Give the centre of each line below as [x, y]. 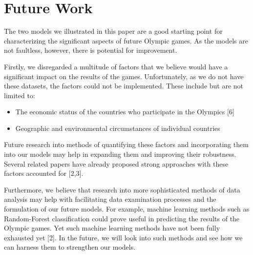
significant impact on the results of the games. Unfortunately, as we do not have [124, 76]
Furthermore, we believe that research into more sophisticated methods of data [122, 189]
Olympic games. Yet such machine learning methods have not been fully [112, 228]
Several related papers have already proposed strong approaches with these [116, 163]
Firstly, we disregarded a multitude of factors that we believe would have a [116, 66]
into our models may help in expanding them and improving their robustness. [120, 154]
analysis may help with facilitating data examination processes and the [110, 199]
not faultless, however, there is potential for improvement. [91, 50]
